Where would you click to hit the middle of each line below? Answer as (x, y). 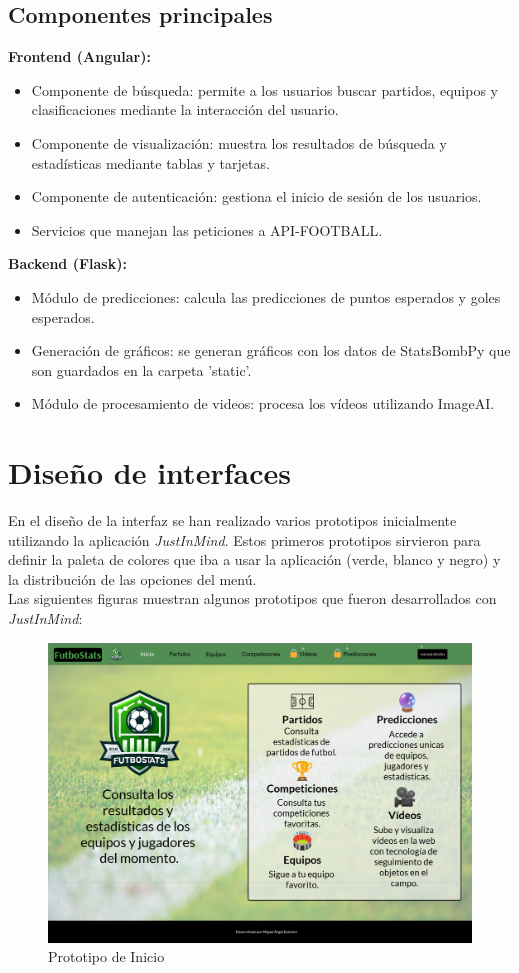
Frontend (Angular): (79, 56)
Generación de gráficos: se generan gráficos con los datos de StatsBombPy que (271, 350)
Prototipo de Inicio (106, 956)
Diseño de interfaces (149, 472)
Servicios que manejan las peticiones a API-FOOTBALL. (207, 229)
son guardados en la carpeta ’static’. (141, 369)
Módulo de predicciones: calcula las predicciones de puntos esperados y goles (266, 296)
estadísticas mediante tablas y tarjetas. (150, 162)
